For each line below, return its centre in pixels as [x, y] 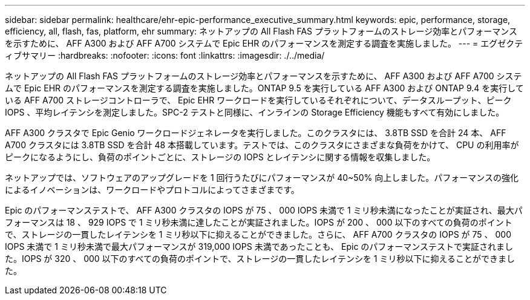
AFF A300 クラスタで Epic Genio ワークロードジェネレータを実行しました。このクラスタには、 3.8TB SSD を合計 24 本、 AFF [256, 133]
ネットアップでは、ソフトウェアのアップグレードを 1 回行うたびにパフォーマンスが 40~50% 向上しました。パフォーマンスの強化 [262, 178]
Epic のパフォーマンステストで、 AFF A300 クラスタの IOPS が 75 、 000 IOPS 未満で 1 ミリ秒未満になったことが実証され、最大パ [264, 210]
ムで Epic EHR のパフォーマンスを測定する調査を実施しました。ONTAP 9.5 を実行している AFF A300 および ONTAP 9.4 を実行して [264, 88]
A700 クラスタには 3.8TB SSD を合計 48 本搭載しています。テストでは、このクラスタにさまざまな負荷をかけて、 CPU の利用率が [262, 145]
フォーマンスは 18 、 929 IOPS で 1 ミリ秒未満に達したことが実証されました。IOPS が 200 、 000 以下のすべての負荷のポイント [259, 222]
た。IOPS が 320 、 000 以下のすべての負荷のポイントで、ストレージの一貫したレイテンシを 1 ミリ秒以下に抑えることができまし [260, 259]
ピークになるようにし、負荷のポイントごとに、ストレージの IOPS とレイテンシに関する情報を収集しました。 [220, 157]
